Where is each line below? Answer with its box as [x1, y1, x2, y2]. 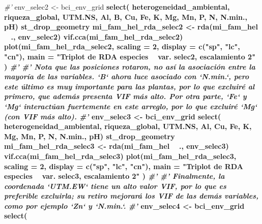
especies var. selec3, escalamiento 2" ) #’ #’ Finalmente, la [4, 171, 225, 181]
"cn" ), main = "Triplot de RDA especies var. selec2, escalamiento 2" [4, 51, 255, 61]
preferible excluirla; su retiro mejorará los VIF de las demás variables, [4, 190, 258, 201]
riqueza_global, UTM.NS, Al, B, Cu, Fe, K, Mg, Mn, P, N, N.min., [4, 11, 247, 22]
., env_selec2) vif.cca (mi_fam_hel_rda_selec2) [11, 31, 183, 42]
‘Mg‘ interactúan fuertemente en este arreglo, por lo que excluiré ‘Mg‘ [4, 101, 257, 111]
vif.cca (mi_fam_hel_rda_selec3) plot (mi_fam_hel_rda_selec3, [4, 150, 237, 161]
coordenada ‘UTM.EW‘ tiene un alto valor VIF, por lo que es [4, 180, 226, 191]
